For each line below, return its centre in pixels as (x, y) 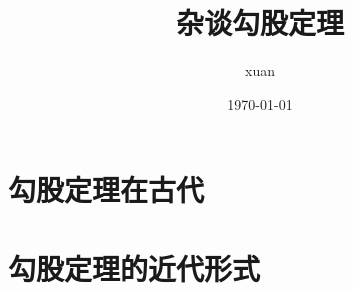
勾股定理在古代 (106, 189)
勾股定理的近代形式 (134, 267)
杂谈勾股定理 (259, 22)
